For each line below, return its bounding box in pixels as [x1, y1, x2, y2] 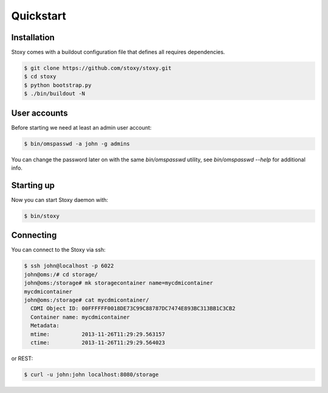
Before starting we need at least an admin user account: [11, 123, 152, 131]
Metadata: [30, 322, 60, 329]
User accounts [11, 108, 68, 118]
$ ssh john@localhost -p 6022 [24, 262, 114, 270]
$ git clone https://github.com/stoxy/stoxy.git [24, 64, 172, 72]
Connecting [11, 230, 57, 240]
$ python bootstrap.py [24, 82, 92, 88]
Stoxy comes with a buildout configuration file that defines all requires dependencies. [11, 49, 225, 56]
